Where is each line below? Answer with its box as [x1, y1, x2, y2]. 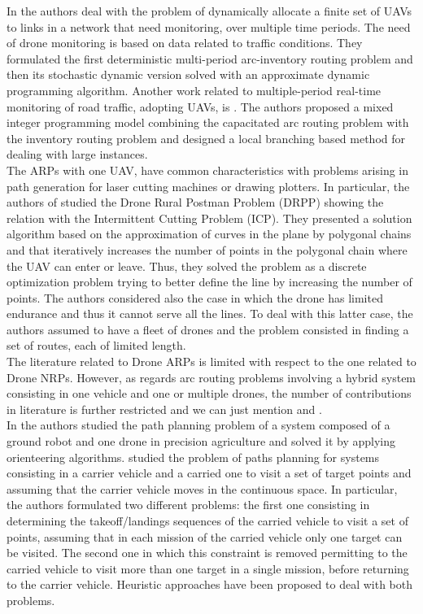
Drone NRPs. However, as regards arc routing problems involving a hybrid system [7, 368, 416, 385]
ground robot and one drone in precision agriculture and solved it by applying [7, 433, 396, 450]
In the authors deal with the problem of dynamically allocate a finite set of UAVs [7, 2, 412, 19]
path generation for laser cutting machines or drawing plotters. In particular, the [7, 177, 410, 194]
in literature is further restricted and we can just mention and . [7, 400, 322, 417]
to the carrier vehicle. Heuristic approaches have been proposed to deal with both [7, 576, 413, 593]
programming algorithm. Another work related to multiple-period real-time [7, 81, 382, 98]
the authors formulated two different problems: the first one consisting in [7, 496, 370, 513]
